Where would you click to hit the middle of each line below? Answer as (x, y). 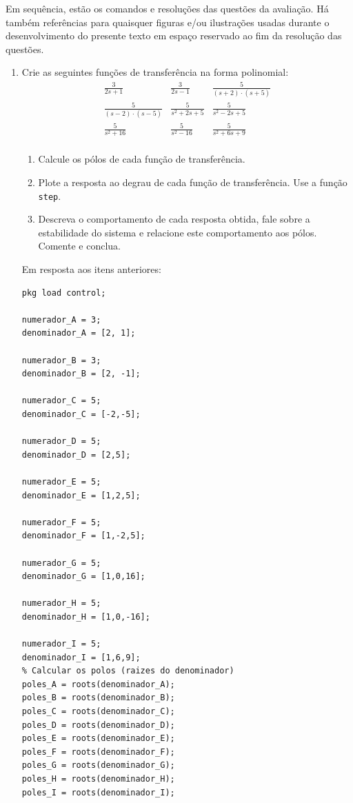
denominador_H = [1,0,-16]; (86, 617)
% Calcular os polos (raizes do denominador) (128, 671)
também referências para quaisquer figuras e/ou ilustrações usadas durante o (168, 22)
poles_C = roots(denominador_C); (98, 712)
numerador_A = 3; (61, 319)
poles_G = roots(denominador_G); (98, 765)
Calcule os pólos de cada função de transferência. (142, 159)
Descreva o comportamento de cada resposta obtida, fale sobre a (174, 219)
